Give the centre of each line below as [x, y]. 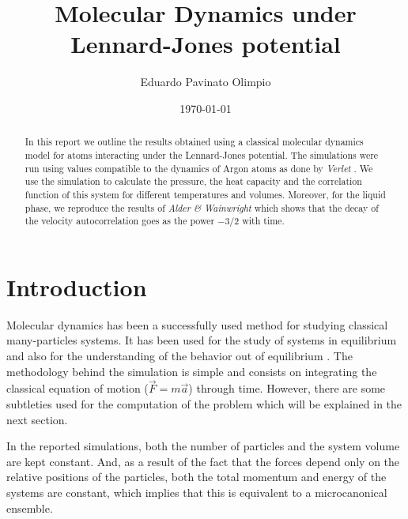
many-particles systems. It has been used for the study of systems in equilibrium [202, 340]
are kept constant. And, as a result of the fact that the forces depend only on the [203, 461]
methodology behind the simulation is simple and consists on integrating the [192, 371]
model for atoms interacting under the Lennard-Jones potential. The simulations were [202, 154]
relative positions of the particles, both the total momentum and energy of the [196, 477]
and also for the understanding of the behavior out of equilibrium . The [179, 356]
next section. [37, 419]
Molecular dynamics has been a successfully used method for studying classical [197, 324]
